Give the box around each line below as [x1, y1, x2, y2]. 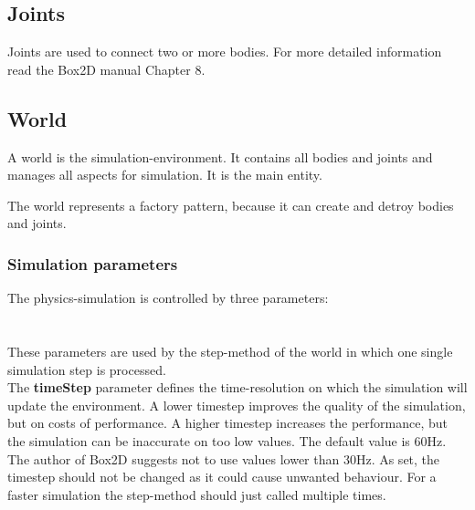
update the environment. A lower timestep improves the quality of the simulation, [7, 395, 466, 414]
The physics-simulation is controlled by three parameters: [7, 288, 329, 307]
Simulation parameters [7, 252, 178, 275]
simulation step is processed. [7, 359, 166, 379]
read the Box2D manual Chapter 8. [7, 59, 206, 78]
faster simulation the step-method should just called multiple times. [7, 484, 386, 504]
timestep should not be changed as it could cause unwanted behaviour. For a [7, 467, 437, 486]
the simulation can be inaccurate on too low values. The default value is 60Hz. [7, 431, 447, 450]
